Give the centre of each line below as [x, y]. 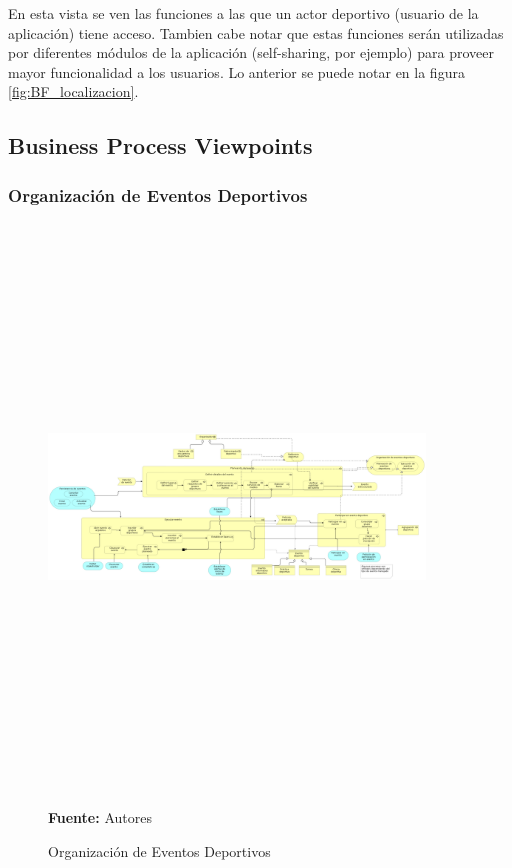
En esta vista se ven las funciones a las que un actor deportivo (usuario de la [243, 13]
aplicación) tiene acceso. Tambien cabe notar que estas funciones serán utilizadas [256, 32]
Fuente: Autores [100, 817]
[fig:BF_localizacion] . [73, 91]
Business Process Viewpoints [160, 145]
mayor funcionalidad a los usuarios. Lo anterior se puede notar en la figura [236, 71]
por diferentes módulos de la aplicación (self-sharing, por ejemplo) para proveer [251, 52]
